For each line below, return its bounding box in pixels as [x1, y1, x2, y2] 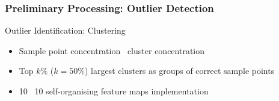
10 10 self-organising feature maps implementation [19, 85, 209, 97]
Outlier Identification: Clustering [5, 24, 126, 37]
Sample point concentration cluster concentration [19, 44, 205, 57]
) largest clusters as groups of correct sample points [84, 64, 275, 77]
